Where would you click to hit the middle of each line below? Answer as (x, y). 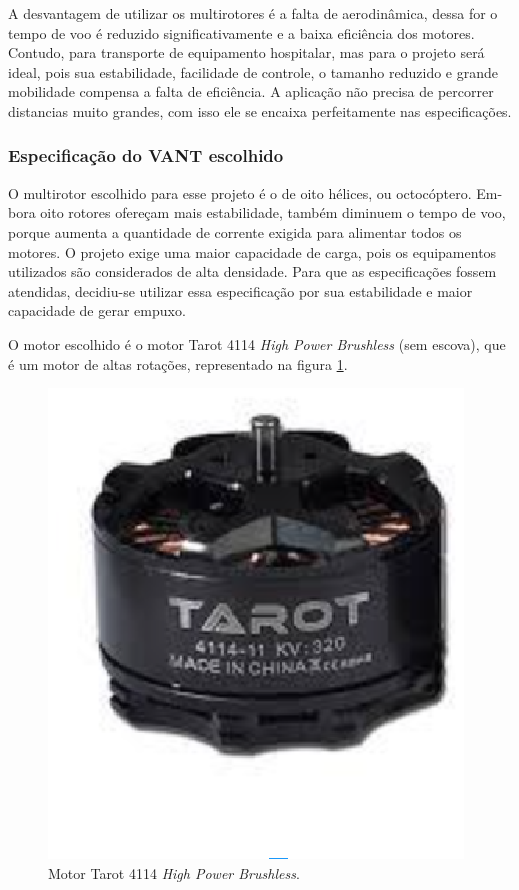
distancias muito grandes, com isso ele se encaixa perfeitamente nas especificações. (260, 110)
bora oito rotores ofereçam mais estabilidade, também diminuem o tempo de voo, (257, 212)
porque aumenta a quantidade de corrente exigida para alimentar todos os (235, 231)
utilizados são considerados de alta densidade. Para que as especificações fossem (252, 271)
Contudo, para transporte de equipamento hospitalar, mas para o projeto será (246, 52)
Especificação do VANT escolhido (146, 155)
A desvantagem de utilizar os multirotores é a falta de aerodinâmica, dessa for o (253, 13)
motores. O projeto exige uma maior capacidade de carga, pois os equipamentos (252, 251)
